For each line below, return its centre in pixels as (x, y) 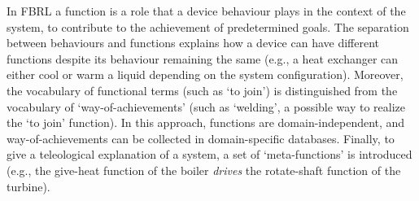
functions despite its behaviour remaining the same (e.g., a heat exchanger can (203, 58)
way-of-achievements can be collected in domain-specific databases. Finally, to (201, 138)
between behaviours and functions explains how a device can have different (193, 43)
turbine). (28, 186)
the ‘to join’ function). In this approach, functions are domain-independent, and (206, 122)
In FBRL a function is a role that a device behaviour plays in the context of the (206, 11)
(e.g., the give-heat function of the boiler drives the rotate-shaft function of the (204, 170)
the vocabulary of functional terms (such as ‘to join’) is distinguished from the (202, 90)
